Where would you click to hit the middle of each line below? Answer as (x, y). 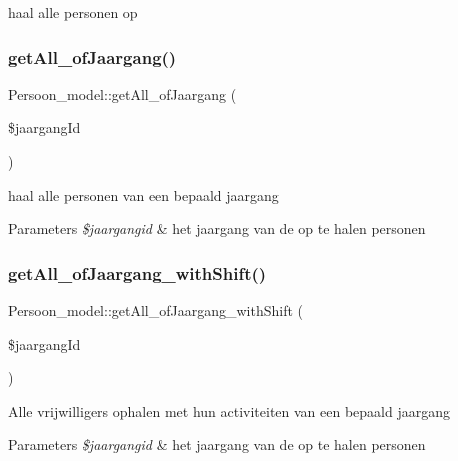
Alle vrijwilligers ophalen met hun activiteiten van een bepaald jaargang (229, 410)
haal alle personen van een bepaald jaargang (143, 194)
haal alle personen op (73, 12)
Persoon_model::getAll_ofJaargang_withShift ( (155, 310)
